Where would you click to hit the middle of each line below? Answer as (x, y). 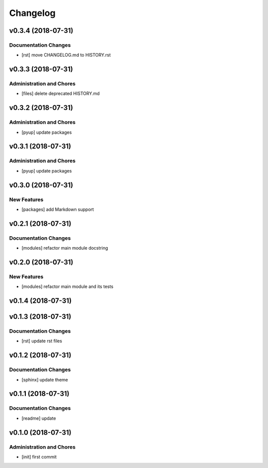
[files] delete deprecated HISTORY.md (61, 94)
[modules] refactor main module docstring (65, 248)
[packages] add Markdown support (58, 209)
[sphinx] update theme (45, 379)
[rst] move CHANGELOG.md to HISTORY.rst (66, 55)
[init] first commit (39, 457)
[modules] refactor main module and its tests (67, 286)
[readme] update (39, 418)
